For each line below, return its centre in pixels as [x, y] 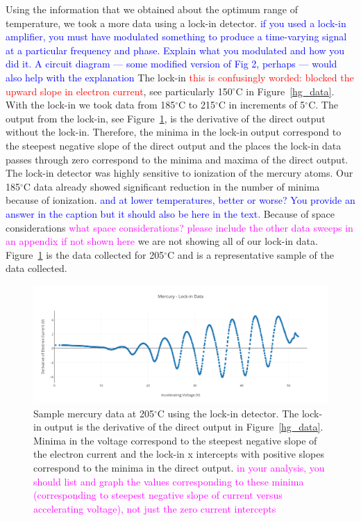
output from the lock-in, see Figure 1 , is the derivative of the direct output [166, 118]
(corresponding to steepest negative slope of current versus [158, 495]
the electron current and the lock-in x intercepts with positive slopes [179, 454]
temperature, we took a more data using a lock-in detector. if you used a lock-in [176, 23]
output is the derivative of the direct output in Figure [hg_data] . [184, 427]
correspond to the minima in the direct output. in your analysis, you [179, 468]
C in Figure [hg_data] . [285, 91]
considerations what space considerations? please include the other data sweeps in [179, 227]
